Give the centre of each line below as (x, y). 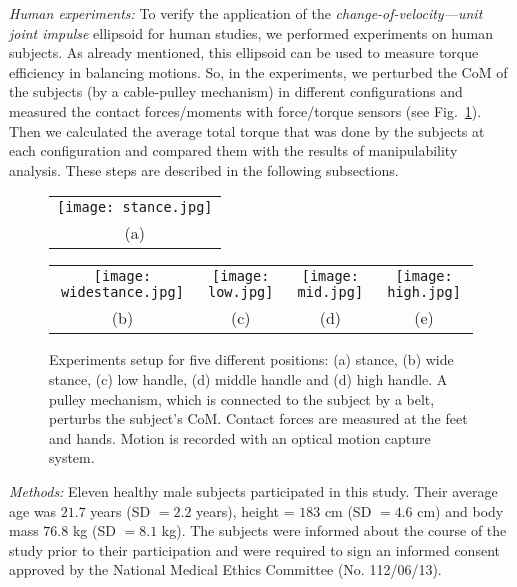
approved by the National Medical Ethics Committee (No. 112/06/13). (225, 569)
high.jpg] (424, 292)
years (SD (120, 510)
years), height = (245, 510)
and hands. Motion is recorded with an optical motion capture (240, 437)
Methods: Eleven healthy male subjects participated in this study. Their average (253, 490)
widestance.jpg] (122, 292)
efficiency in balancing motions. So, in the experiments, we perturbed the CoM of (258, 71)
